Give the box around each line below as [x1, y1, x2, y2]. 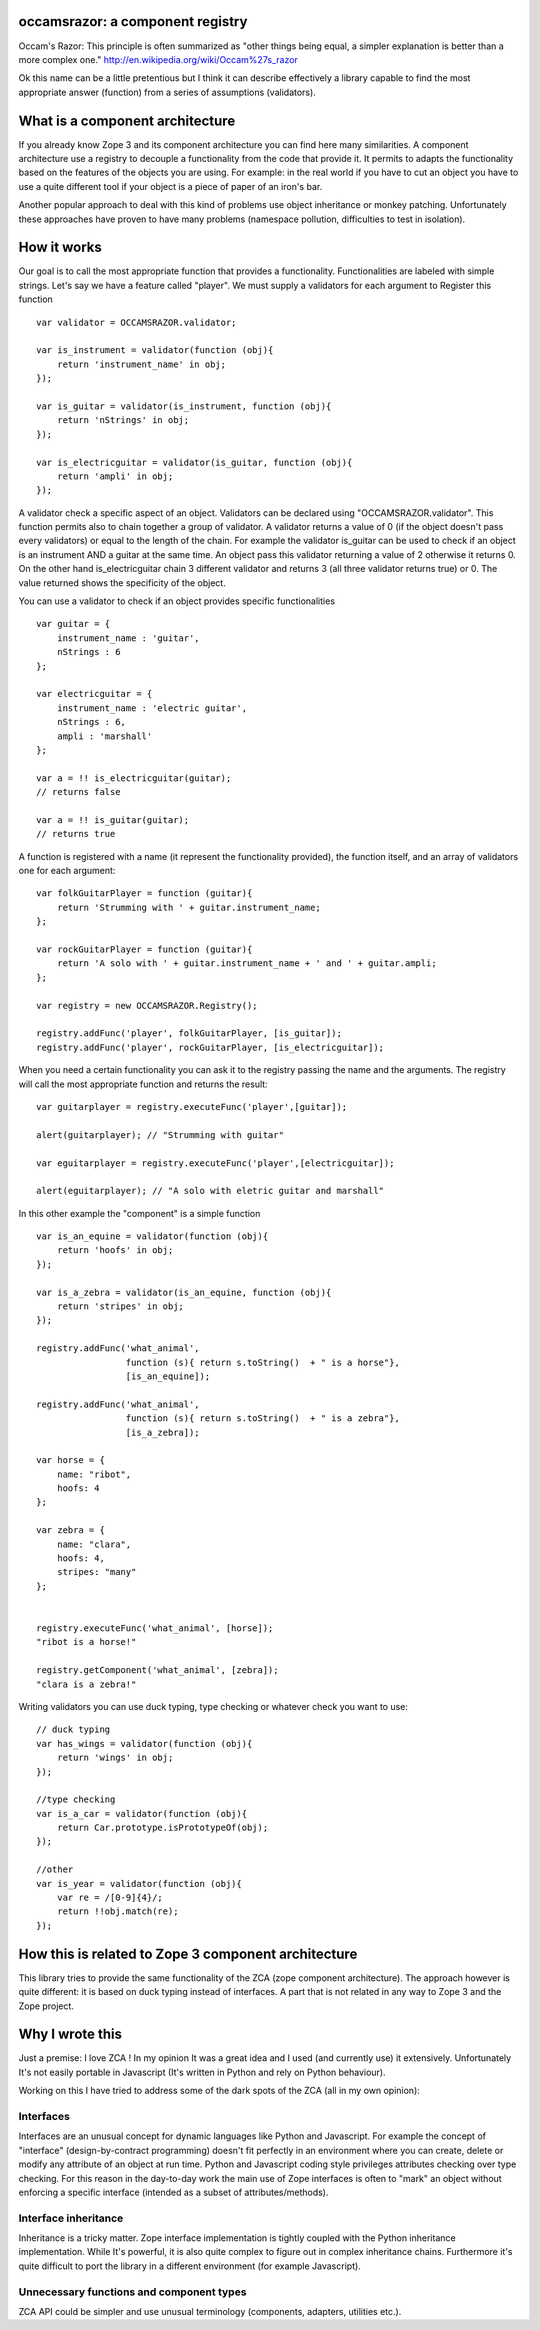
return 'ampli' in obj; [56, 470, 174, 482]
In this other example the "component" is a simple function [18, 1207, 261, 1219]
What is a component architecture [18, 112, 236, 129]
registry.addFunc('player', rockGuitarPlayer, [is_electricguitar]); [36, 1041, 385, 1053]
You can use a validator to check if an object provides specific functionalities [18, 595, 335, 607]
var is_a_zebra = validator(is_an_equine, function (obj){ [36, 1286, 332, 1298]
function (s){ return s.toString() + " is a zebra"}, [125, 1413, 400, 1424]
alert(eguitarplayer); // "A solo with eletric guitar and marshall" [36, 1185, 385, 1197]
